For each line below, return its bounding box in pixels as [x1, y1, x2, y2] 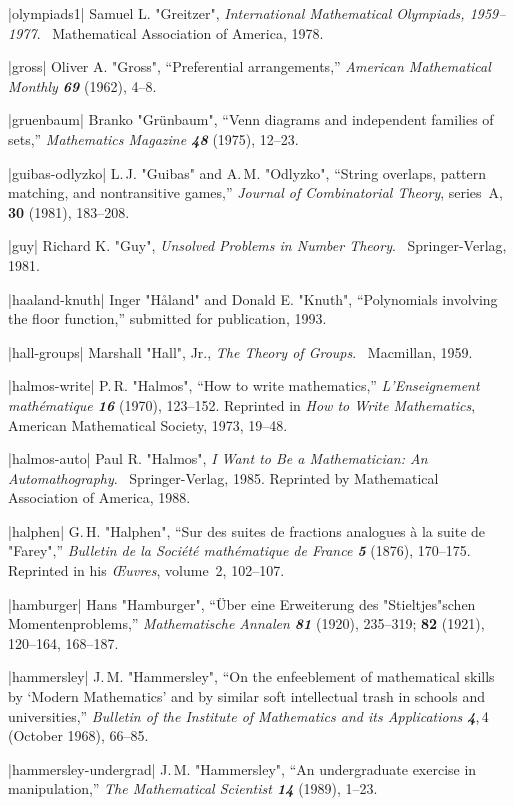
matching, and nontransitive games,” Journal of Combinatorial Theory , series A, [8, 182, 503, 203]
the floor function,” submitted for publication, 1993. [8, 308, 327, 329]
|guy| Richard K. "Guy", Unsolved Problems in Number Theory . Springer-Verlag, [8, 235, 507, 256]
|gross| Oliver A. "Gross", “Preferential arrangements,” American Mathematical [8, 56, 491, 77]
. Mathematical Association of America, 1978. [36, 22, 324, 43]
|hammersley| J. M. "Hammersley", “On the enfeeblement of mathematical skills [8, 666, 495, 687]
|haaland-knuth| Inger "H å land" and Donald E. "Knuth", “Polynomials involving [8, 288, 498, 309]
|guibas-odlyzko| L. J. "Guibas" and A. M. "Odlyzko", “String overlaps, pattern [8, 162, 487, 183]
